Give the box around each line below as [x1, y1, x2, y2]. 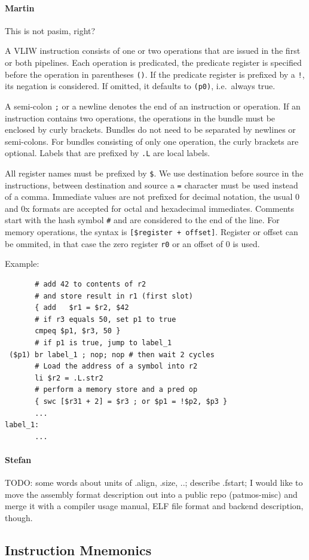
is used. [232, 237, 260, 249]
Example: [5, 257, 39, 270]
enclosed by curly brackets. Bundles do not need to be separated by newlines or [5, 123, 296, 136]
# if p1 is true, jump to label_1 [35, 339, 172, 348]
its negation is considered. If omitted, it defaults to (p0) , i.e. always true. [5, 80, 276, 92]
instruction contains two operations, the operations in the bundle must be [5, 111, 276, 124]
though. [5, 511, 33, 524]
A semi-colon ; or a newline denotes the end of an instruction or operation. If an [5, 99, 301, 112]
